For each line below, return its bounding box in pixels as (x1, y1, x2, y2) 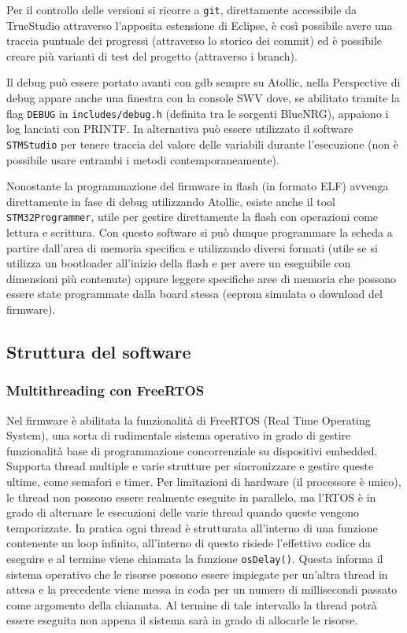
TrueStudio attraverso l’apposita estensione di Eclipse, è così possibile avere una (6, 17, 393, 33)
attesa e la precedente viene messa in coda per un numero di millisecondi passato (6, 581, 398, 598)
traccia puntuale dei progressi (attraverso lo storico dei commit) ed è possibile (6, 32, 383, 49)
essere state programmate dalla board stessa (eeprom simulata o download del (6, 285, 383, 302)
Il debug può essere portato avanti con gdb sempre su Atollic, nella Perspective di (6, 74, 401, 90)
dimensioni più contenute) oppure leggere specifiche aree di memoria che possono (6, 270, 397, 286)
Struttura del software (6, 339, 191, 363)
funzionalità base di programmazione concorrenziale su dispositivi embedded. (6, 442, 378, 458)
